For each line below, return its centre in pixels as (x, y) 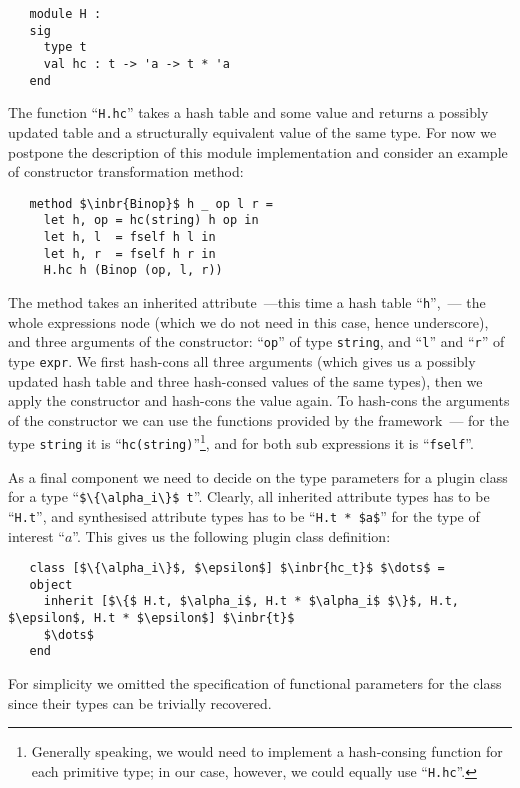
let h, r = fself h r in (129, 253)
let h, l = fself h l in (129, 237)
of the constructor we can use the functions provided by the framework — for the (258, 419)
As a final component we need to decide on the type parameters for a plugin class (258, 476)
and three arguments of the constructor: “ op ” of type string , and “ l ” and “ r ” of (256, 341)
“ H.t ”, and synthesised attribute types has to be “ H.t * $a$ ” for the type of (244, 515)
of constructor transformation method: (126, 171)
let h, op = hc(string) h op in (151, 220)
